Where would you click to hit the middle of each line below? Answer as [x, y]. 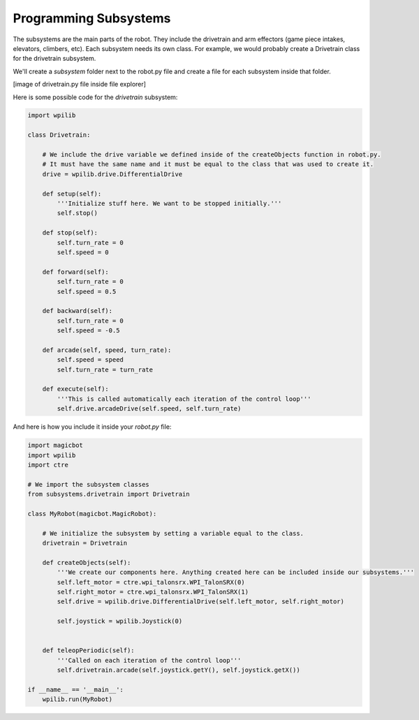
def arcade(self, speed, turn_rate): [107, 350]
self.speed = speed [90, 360]
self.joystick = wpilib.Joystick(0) [120, 621]
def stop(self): [70, 233]
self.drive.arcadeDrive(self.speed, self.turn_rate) [149, 409]
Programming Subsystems [92, 18]
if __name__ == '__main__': [75, 689]
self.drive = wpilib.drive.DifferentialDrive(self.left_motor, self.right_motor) [201, 602]
